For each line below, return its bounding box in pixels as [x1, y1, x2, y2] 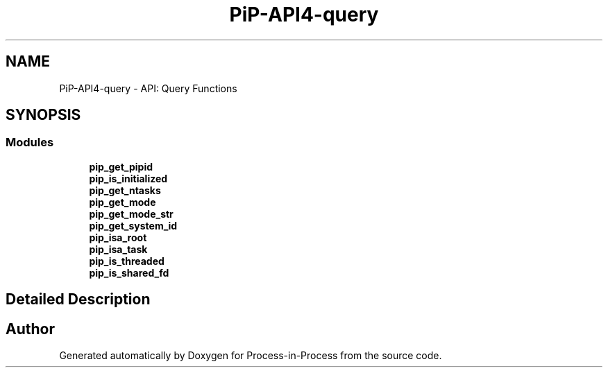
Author [6, 320, 55, 338]
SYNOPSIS [6, 106, 81, 124]
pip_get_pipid [89, 160, 153, 173]
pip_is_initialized [89, 172, 168, 184]
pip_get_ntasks [89, 184, 161, 196]
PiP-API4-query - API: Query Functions [59, 82, 237, 94]
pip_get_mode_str [89, 207, 174, 220]
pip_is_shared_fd [89, 266, 169, 279]
